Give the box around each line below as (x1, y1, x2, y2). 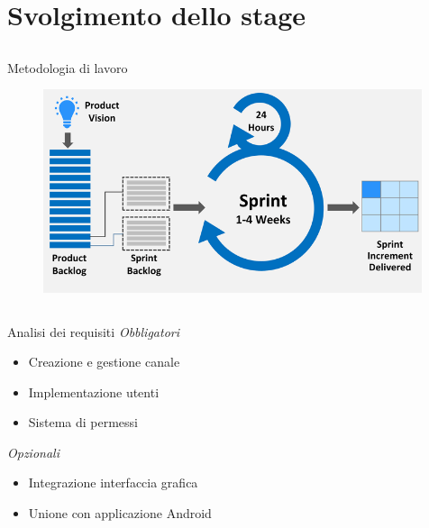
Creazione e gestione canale (28, 352, 180, 371)
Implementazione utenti (28, 382, 160, 401)
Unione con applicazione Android (28, 504, 212, 523)
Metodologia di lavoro (7, 58, 128, 77)
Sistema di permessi (28, 413, 138, 432)
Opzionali (7, 442, 59, 461)
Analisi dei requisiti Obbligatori (7, 322, 179, 341)
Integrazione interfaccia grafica (28, 473, 198, 492)
